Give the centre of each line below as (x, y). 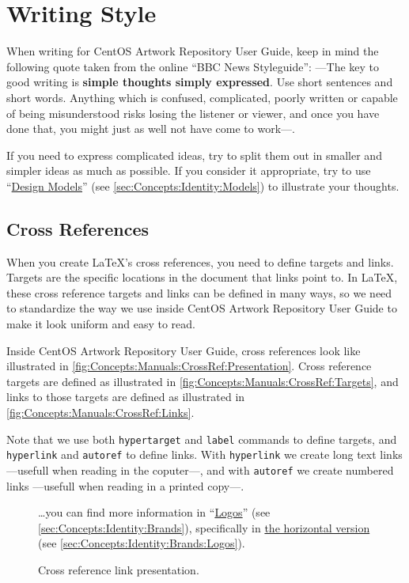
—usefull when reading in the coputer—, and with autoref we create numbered (200, 469)
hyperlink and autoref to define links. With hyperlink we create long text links (204, 454)
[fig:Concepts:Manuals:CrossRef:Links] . (100, 413)
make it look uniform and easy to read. (101, 324)
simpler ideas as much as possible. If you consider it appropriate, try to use (189, 170)
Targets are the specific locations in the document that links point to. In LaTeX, (202, 277)
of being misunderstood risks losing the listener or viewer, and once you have (193, 113)
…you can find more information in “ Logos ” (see (154, 512)
